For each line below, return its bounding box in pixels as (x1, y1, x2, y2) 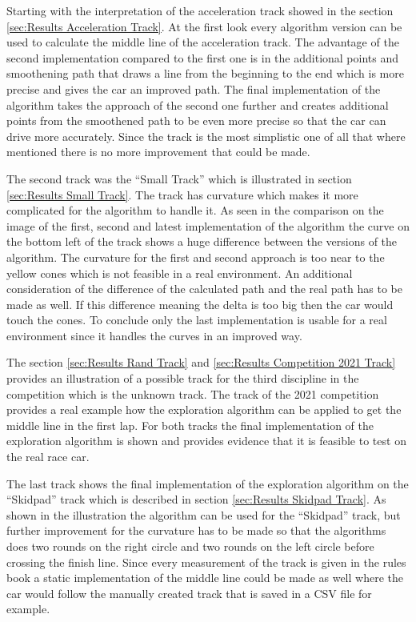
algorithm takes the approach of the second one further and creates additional (6, 96, 389, 113)
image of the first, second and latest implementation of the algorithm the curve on (6, 217, 410, 234)
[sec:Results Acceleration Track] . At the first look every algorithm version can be (6, 18, 402, 34)
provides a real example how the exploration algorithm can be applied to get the (6, 401, 402, 418)
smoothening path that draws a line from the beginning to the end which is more (6, 65, 404, 82)
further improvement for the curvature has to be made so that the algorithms (6, 522, 386, 539)
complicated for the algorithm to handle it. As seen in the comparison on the (6, 202, 384, 219)
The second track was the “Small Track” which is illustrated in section (6, 170, 352, 187)
